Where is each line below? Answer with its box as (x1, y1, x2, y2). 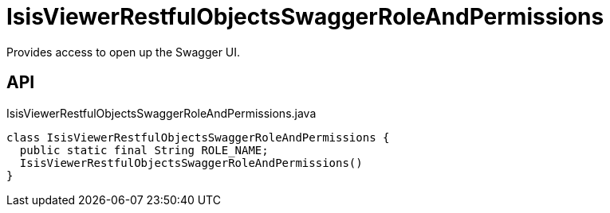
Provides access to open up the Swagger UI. (6, 45, 241, 59)
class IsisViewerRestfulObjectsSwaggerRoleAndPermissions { (6, 130, 390, 144)
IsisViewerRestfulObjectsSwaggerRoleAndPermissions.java (6, 106, 317, 120)
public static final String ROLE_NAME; (19, 143, 269, 157)
